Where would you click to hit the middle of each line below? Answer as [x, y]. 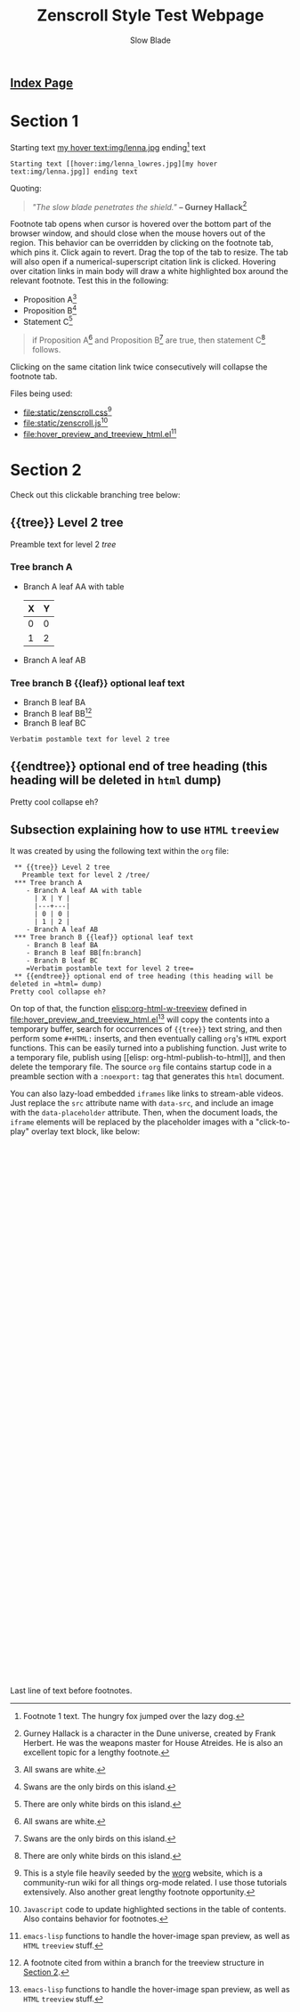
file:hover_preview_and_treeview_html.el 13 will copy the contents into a [140, 1018]
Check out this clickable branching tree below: [95, 494]
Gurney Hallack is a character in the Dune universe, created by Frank [150, 1733]
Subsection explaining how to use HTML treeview [145, 829]
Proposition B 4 [50, 310]
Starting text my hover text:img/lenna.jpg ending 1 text [108, 146]
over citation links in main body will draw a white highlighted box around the [149, 272]
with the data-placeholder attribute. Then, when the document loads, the [144, 1113]
